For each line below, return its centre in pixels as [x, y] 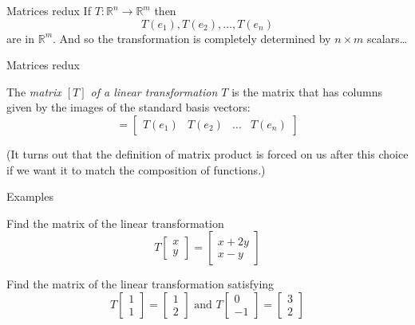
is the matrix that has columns [307, 91]
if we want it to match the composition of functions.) [136, 169]
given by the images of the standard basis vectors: [128, 107]
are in [21, 38]
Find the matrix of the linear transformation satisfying [140, 284]
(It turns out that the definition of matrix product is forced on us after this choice [207, 153]
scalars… [387, 38]
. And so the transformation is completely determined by [192, 38]
